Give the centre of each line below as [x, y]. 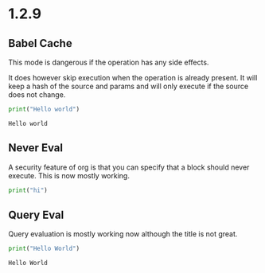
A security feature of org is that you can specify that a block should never [129, 167]
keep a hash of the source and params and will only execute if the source [129, 86]
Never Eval [36, 148]
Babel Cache [41, 43]
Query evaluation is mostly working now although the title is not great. [123, 234]
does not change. [37, 95]
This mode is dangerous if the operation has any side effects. [109, 62]
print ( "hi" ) [28, 190]
